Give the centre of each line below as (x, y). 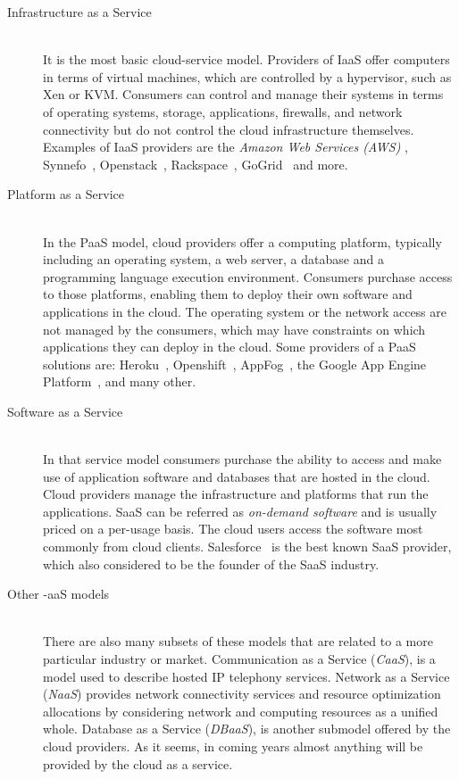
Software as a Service (65, 411)
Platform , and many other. (120, 381)
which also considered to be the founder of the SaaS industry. (211, 564)
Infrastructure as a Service (79, 12)
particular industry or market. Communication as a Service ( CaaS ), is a (239, 659)
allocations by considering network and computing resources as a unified (241, 711)
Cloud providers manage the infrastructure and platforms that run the (236, 494)
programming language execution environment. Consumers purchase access (248, 276)
